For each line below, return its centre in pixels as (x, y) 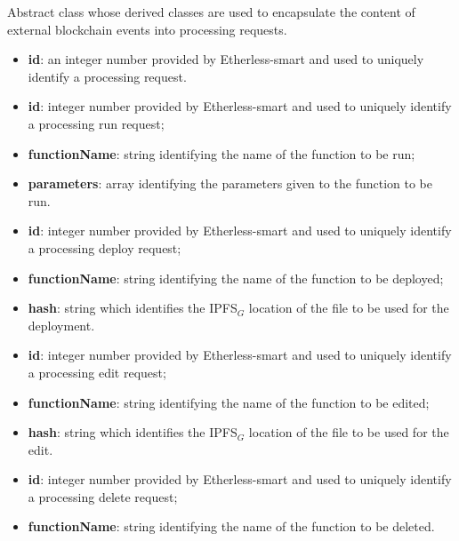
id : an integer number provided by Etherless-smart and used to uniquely (226, 59)
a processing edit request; (97, 372)
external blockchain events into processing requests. (147, 29)
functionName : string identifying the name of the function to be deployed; (236, 278)
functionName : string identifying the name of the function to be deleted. (231, 526)
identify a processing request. (107, 76)
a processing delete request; (103, 496)
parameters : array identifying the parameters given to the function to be (230, 183)
